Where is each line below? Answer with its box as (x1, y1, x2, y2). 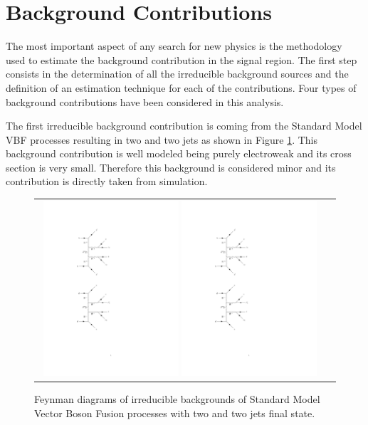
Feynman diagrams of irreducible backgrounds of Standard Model (34, 391, 320, 406)
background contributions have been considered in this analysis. (6, 94, 284, 109)
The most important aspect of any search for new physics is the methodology (6, 38, 342, 53)
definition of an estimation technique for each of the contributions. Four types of (6, 80, 357, 95)
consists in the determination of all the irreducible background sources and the (6, 66, 349, 81)
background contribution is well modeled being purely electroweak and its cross (6, 146, 352, 161)
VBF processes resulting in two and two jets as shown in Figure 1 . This (6, 132, 317, 147)
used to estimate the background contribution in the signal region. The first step (6, 52, 357, 67)
